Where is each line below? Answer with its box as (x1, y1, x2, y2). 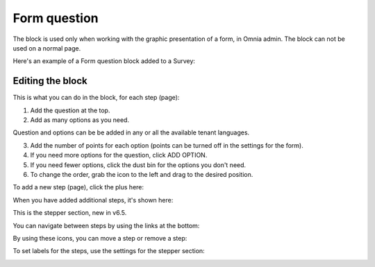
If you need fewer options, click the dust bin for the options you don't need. (30, 160, 247, 169)
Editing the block (12, 75, 88, 87)
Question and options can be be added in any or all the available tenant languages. (12, 128, 250, 137)
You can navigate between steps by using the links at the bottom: (12, 221, 200, 230)
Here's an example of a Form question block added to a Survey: (12, 57, 196, 65)
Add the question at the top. (30, 106, 110, 114)
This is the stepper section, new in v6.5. (12, 209, 127, 217)
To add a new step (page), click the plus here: (12, 183, 144, 191)
